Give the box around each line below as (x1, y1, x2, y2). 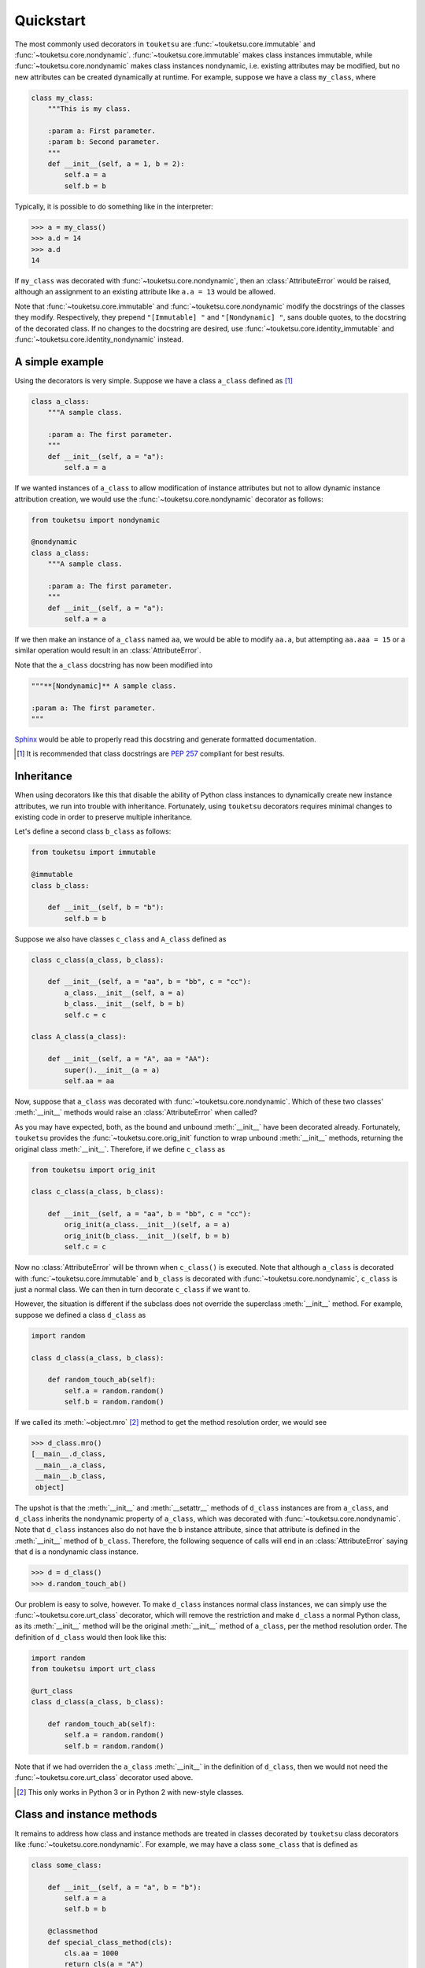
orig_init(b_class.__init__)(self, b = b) (64, 1231, 231, 1240)
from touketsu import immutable (31, 848, 157, 857)
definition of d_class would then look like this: (14, 1632, 167, 1641)
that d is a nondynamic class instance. (14, 1547, 139, 1556)
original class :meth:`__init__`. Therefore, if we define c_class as (14, 1144, 226, 1153)
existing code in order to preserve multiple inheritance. (14, 812, 193, 822)
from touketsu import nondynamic (31, 516, 161, 524)
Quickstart (14, 12, 87, 29)
